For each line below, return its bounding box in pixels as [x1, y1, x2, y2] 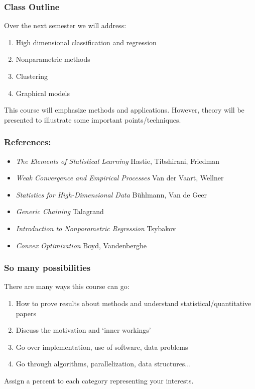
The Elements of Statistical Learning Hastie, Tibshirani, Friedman [16, 155, 219, 166]
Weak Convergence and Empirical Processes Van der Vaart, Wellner [16, 172, 224, 183]
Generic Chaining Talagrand [16, 206, 104, 217]
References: [4, 136, 51, 148]
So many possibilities [4, 261, 91, 274]
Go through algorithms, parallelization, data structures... [16, 358, 191, 369]
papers [16, 308, 36, 318]
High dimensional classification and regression [16, 37, 157, 47]
